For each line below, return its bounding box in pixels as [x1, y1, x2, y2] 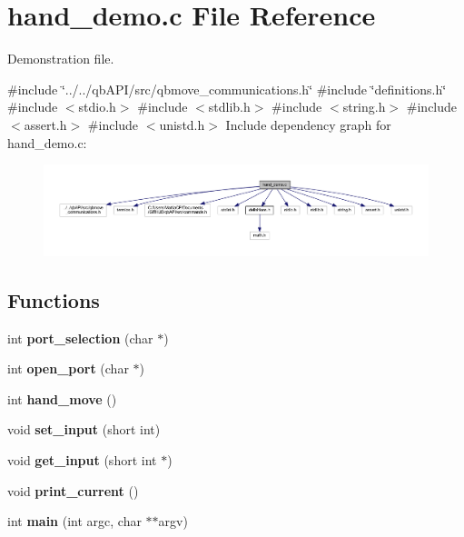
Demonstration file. [7, 49, 114, 68]
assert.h [24, 114, 67, 134]
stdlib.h [208, 97, 251, 116]
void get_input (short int [7, 450, 157, 469]
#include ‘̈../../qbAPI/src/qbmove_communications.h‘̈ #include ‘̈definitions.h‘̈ [7, 79, 447, 98]
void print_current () [7, 481, 139, 500]
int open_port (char [7, 359, 129, 378]
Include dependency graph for [225, 114, 391, 134]
